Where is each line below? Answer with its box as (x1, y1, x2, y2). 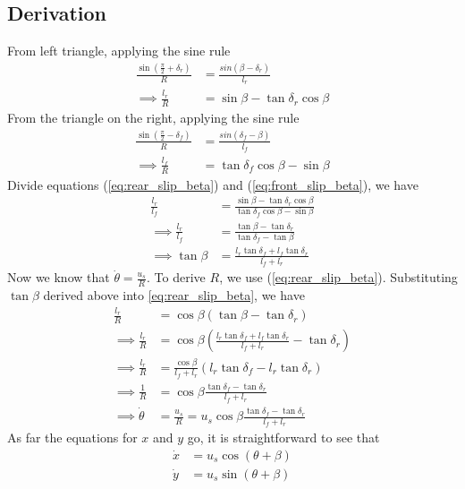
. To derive (147, 268, 206, 287)
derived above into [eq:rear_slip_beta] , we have (43, 286, 305, 305)
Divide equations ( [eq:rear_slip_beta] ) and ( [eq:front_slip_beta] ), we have (7, 175, 418, 193)
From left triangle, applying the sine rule (7, 41, 231, 60)
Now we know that (7, 268, 110, 287)
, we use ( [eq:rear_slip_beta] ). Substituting (219, 268, 458, 287)
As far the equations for (7, 428, 138, 447)
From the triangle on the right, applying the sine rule (7, 107, 300, 126)
